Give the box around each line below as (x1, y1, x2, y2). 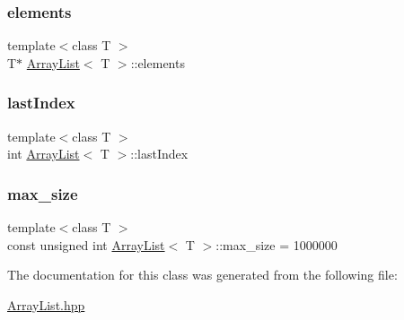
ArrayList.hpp (7, 295, 85, 314)
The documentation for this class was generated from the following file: (7, 265, 398, 284)
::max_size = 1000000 (215, 235, 338, 254)
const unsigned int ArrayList (7, 235, 165, 254)
